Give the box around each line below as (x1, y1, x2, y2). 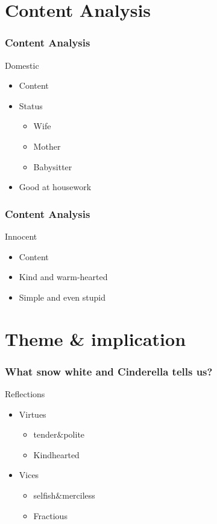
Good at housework (19, 181, 92, 193)
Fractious (33, 509, 68, 522)
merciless (62, 488, 95, 501)
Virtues (19, 407, 46, 420)
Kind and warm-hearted (19, 270, 108, 283)
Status (19, 99, 43, 112)
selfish (33, 488, 56, 501)
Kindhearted (33, 448, 80, 461)
